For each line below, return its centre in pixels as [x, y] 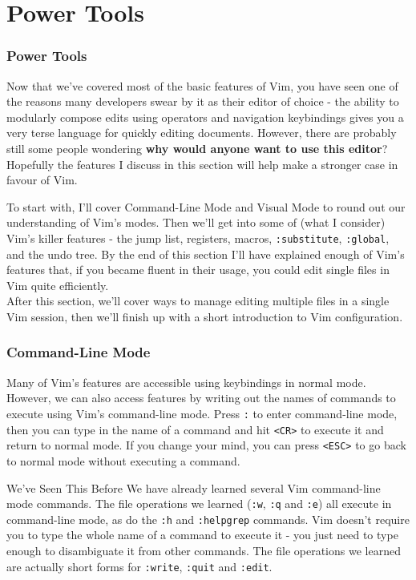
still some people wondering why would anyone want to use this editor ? [197, 148]
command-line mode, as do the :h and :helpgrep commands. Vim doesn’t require [208, 519]
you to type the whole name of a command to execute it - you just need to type [202, 535]
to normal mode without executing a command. [123, 460]
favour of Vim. [42, 180]
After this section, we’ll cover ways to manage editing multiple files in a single [198, 301]
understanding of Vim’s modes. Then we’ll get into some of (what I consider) [196, 222]
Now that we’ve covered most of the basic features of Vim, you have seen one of [202, 85]
